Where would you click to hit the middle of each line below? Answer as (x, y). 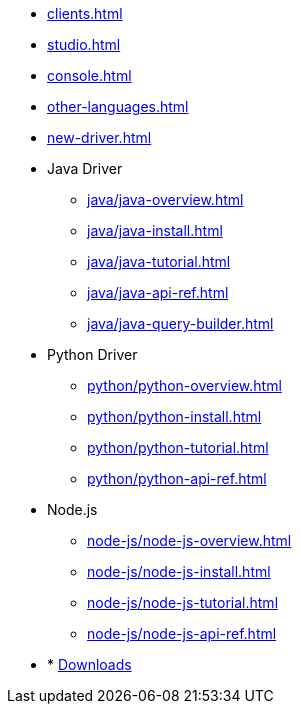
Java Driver (85, 168)
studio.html (84, 44)
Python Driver (92, 354)
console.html (89, 75)
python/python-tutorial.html (178, 447)
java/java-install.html (155, 230)
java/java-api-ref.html (158, 292)
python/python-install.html (174, 416)
